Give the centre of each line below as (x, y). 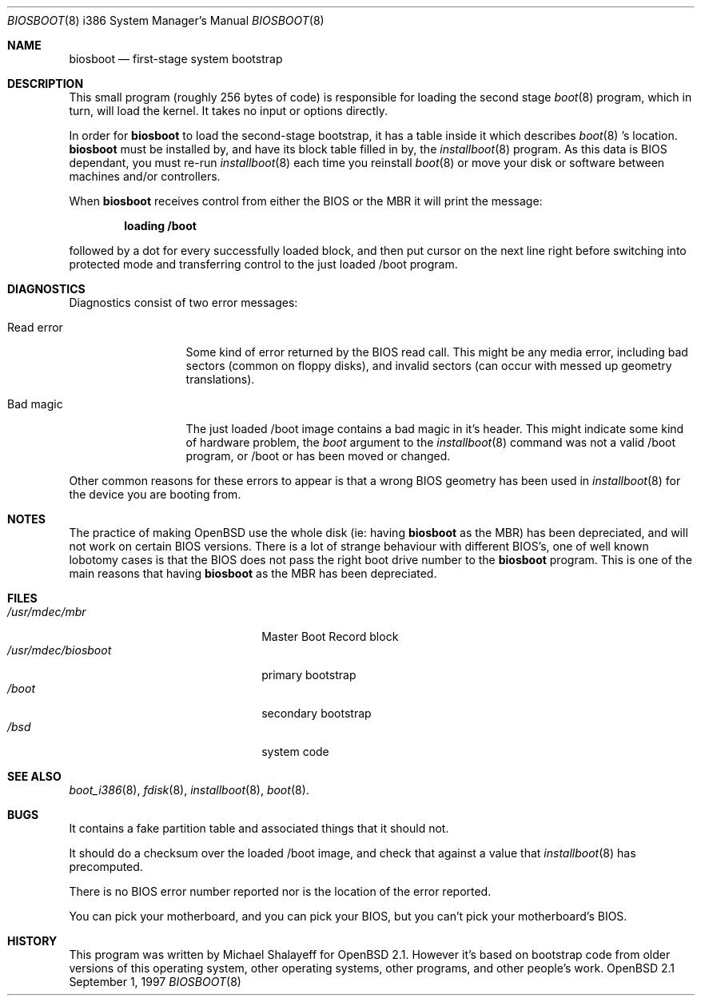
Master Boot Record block (330, 636)
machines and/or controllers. (145, 176)
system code (295, 751)
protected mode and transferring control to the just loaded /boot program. (263, 264)
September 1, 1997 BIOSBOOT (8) (155, 982)
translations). (220, 379)
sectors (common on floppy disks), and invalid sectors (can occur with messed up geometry (429, 366)
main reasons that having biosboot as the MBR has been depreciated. (253, 573)
